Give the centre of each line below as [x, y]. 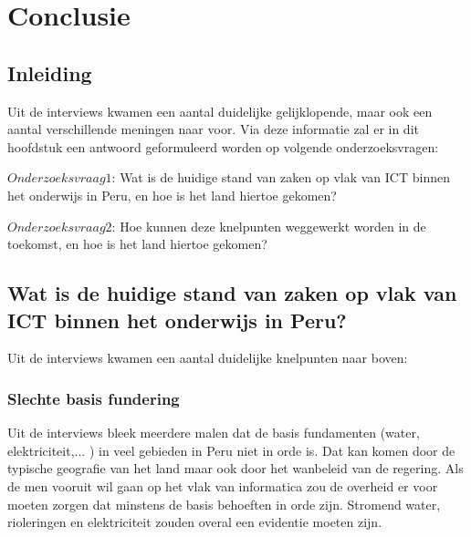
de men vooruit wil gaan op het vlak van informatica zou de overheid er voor [223, 485]
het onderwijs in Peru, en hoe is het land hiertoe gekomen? [172, 195]
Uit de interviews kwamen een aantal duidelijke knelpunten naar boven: [208, 358]
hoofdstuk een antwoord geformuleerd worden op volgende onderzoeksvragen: [223, 146]
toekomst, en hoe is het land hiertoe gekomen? [137, 244]
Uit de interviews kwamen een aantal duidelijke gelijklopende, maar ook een [220, 111]
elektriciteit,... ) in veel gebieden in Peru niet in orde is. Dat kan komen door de [231, 450]
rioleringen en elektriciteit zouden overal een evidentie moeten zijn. [195, 522]
